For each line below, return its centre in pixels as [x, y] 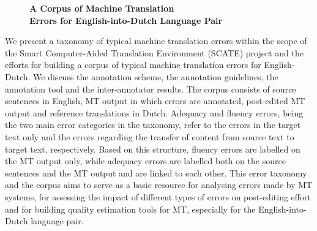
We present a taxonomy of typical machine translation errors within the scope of [156, 41]
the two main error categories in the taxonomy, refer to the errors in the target [153, 125]
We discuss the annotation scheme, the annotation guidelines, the [156, 76]
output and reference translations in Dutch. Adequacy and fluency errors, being [154, 112]
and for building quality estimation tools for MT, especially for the [130, 209]
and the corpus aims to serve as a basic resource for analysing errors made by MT [159, 185]
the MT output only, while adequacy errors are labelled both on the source [145, 161]
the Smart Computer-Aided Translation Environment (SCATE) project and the [154, 52]
